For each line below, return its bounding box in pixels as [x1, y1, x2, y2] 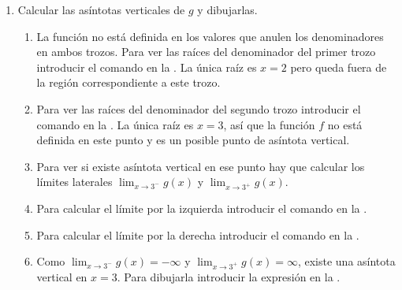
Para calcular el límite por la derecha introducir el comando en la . [36, 226, 359, 243]
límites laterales [36, 173, 113, 190]
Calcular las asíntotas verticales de [17, 2, 185, 17]
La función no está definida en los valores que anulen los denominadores [36, 28, 384, 44]
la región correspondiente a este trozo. [36, 74, 221, 91]
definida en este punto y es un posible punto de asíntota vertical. [36, 132, 350, 148]
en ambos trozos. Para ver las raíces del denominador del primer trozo [36, 43, 376, 60]
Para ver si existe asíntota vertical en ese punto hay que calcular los [36, 158, 365, 174]
